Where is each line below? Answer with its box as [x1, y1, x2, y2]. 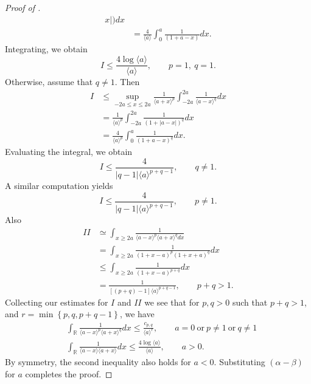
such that [232, 295, 268, 308]
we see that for [144, 295, 200, 308]
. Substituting [214, 355, 265, 368]
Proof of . [5, 1, 41, 13]
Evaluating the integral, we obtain [5, 145, 133, 158]
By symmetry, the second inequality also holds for [5, 355, 191, 368]
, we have [119, 307, 155, 320]
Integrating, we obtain [5, 43, 88, 55]
